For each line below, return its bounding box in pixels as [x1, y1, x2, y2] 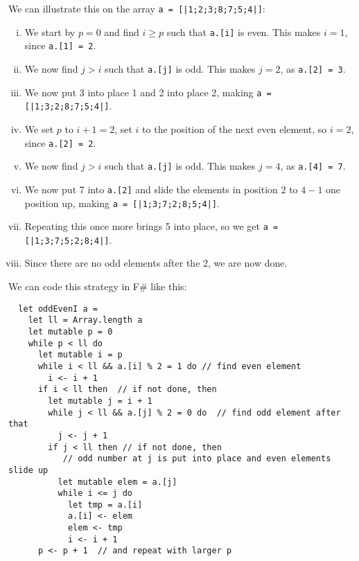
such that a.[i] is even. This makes [166, 24, 321, 39]
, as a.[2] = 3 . [280, 61, 346, 75]
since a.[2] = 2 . [24, 135, 96, 150]
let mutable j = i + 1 [48, 395, 152, 406]
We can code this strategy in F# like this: [8, 279, 187, 294]
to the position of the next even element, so [142, 121, 327, 136]
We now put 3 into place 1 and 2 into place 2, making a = [24, 84, 272, 99]
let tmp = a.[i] [67, 499, 143, 510]
